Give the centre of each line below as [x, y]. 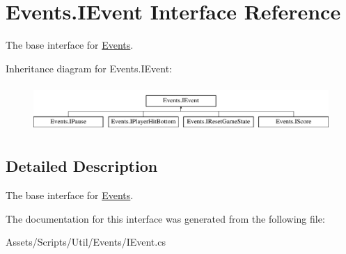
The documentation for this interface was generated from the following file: [165, 218]
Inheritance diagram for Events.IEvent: [89, 68]
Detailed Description [82, 166]
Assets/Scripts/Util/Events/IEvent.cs [86, 242]
